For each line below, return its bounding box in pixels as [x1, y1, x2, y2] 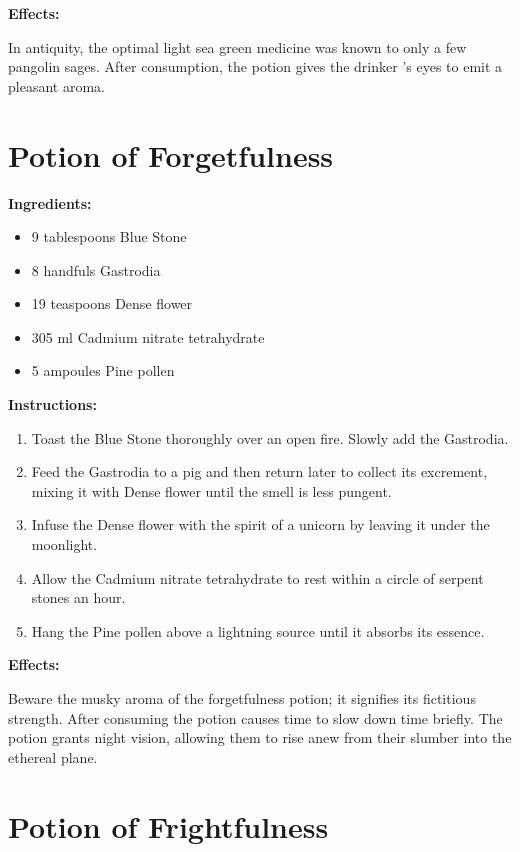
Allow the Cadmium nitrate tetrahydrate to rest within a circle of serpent [31, 567, 484, 588]
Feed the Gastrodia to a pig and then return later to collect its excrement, [31, 461, 488, 482]
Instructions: [8, 394, 97, 415]
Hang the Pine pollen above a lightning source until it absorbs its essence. [31, 620, 485, 641]
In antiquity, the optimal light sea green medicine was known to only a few [8, 36, 467, 57]
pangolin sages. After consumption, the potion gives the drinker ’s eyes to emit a [8, 56, 503, 77]
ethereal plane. [8, 746, 98, 767]
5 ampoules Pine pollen [31, 360, 175, 381]
